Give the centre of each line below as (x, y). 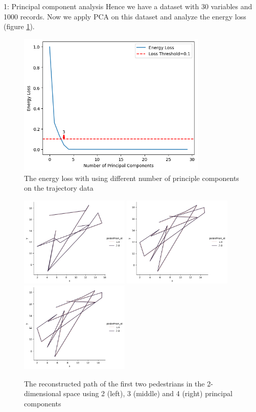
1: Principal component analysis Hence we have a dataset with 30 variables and (128, 6)
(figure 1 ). (19, 26)
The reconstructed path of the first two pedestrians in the (114, 383)
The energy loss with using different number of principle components (132, 178)
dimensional (43, 393)
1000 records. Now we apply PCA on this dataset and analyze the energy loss (125, 16)
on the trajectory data (59, 188)
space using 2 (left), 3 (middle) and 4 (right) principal (148, 393)
